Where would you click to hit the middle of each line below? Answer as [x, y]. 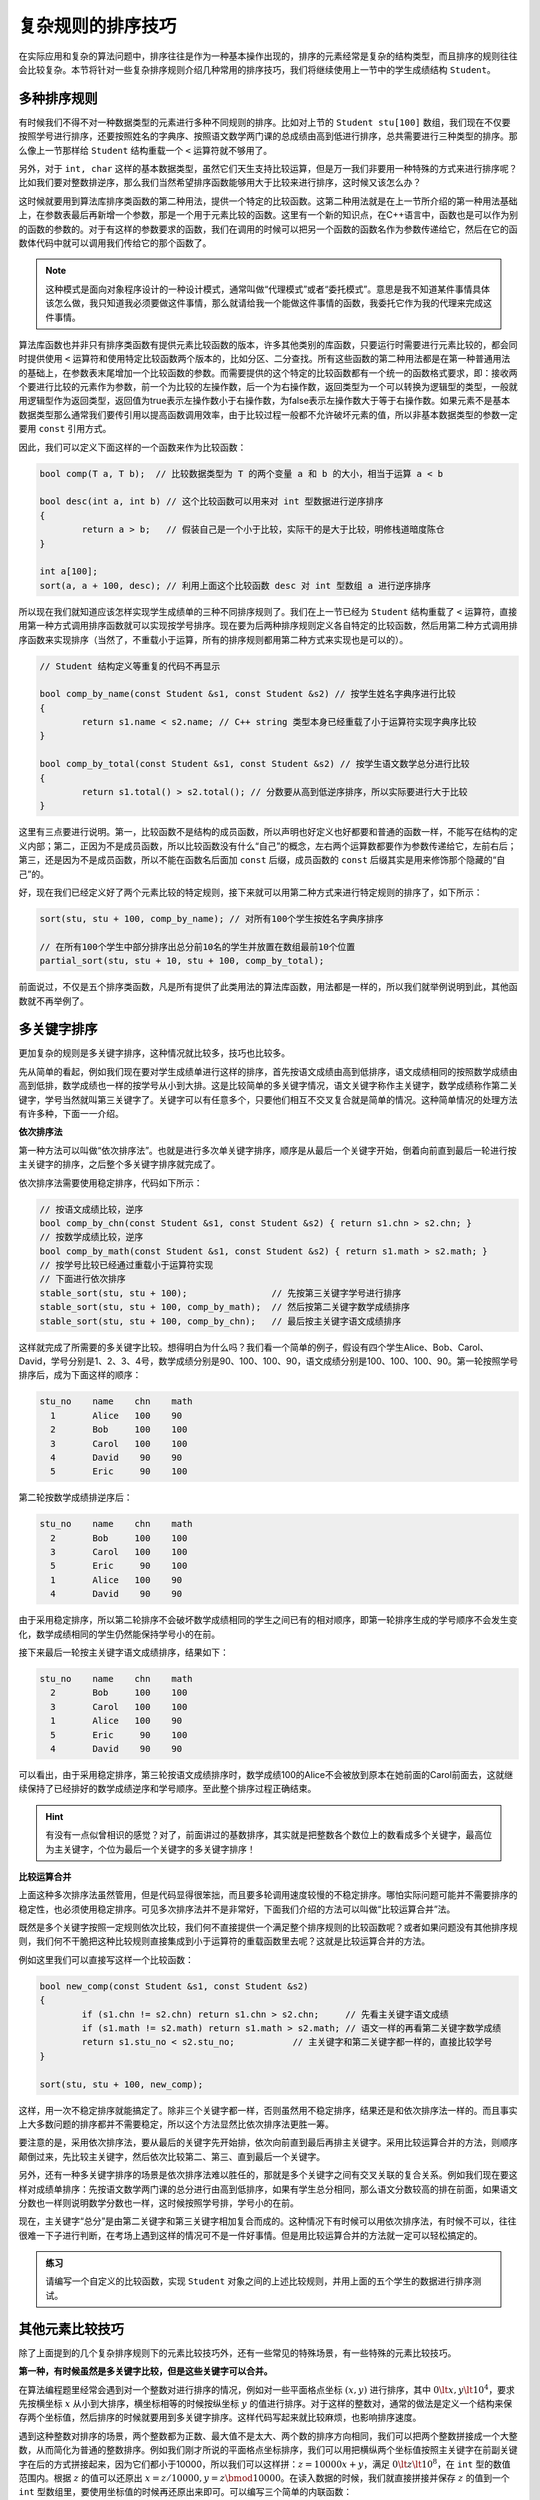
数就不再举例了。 [53, 1001]
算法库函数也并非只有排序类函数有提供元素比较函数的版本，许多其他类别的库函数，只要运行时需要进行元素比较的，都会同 [268, 344]
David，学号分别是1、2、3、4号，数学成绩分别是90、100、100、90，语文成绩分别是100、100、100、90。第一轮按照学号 [268, 1361]
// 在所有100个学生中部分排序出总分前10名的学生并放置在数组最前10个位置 [197, 946]
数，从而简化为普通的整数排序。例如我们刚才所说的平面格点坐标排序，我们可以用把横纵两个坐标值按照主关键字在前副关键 [268, 2450]
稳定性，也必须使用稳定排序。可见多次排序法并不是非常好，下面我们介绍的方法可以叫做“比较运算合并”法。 [237, 1909]
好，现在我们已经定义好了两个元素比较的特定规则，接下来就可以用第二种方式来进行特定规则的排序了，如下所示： [250, 892]
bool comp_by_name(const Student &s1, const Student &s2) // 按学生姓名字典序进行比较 [247, 694]
